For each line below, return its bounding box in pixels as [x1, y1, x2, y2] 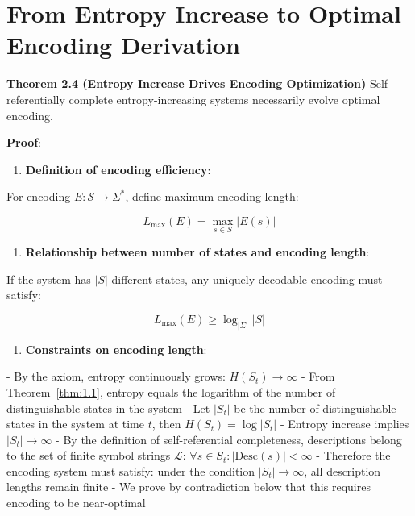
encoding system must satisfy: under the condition [6, 462, 255, 479]
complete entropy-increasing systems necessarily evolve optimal [68, 90, 380, 107]
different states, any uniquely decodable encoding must [111, 270, 383, 287]
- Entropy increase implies [280, 415, 409, 432]
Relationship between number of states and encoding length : [25, 243, 370, 260]
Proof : [6, 134, 42, 151]
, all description [304, 462, 381, 479]
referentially [6, 90, 65, 107]
